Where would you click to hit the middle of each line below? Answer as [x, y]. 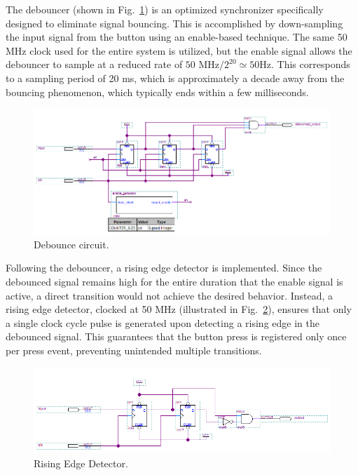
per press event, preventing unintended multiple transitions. [134, 350]
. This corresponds [311, 64]
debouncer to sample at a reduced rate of [94, 64]
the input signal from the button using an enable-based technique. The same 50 [177, 37]
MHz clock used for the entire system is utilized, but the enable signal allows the [179, 50]
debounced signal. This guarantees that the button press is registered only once [176, 336]
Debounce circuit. [71, 244]
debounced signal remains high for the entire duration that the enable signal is [174, 281]
